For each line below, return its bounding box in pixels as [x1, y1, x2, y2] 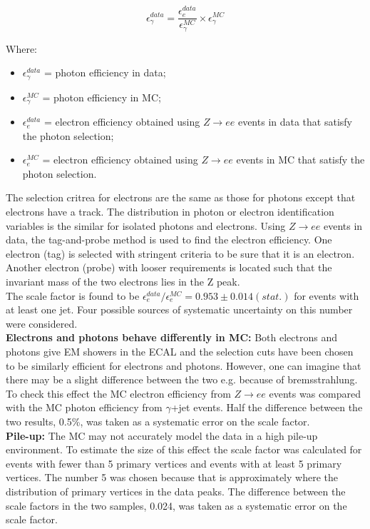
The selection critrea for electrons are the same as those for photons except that [6, 190, 356, 205]
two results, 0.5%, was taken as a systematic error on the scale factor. [6, 413, 310, 428]
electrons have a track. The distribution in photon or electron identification [6, 204, 334, 219]
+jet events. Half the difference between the [170, 400, 363, 415]
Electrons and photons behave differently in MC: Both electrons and [6, 330, 337, 345]
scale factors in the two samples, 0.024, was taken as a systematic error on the [6, 498, 347, 513]
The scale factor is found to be [6, 288, 140, 303]
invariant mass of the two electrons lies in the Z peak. [6, 274, 240, 289]
